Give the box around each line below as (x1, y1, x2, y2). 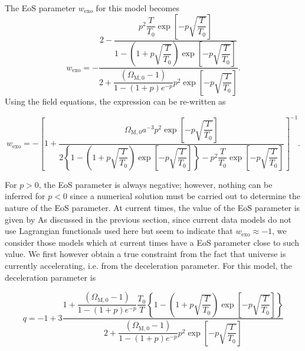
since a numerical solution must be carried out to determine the (70, 190, 301, 202)
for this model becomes (96, 2, 179, 14)
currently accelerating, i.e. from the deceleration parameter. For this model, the (5, 259, 292, 271)
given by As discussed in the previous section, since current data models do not (5, 213, 292, 225)
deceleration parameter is (5, 271, 96, 283)
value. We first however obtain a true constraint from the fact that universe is (5, 248, 286, 260)
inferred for (5, 190, 45, 202)
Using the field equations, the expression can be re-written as (5, 95, 226, 107)
